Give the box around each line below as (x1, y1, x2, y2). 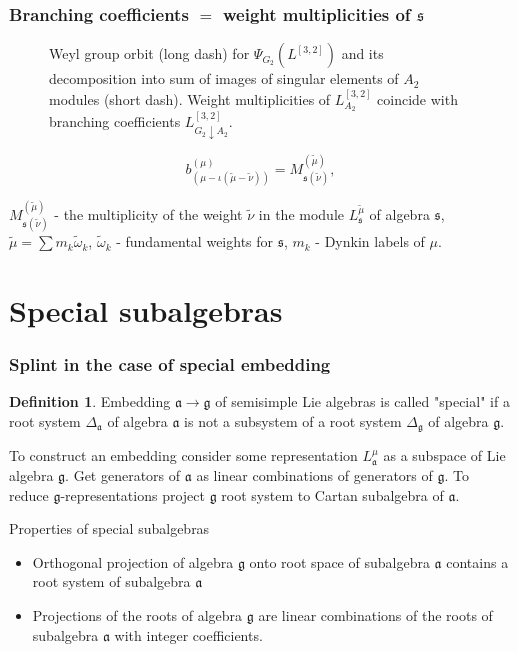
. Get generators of (65, 464, 181, 485)
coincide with (377, 88, 458, 109)
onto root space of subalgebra (249, 551, 430, 572)
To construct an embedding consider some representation (9, 445, 358, 466)
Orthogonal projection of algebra (32, 551, 234, 572)
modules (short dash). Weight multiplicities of (49, 88, 331, 109)
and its (341, 43, 384, 64)
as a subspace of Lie (383, 445, 506, 466)
